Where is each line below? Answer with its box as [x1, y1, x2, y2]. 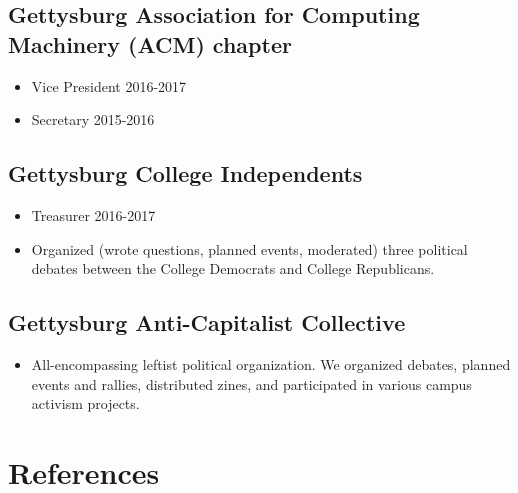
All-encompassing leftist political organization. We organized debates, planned [31, 353, 511, 374]
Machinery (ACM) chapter [8, 28, 292, 59]
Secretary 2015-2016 [31, 109, 155, 130]
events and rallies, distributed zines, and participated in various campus [31, 373, 472, 394]
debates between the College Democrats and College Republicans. [31, 258, 435, 279]
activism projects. [31, 393, 140, 414]
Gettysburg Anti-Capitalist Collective [8, 307, 406, 338]
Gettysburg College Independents [8, 158, 363, 189]
